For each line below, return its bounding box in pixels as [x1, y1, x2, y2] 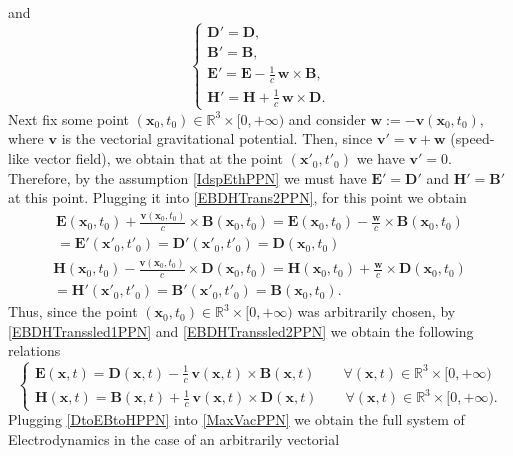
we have [356, 148, 405, 169]
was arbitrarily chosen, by [297, 301, 456, 322]
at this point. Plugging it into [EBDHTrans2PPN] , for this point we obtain [8, 187, 467, 208]
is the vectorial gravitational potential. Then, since [61, 128, 373, 149]
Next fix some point [8, 108, 130, 129]
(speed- [450, 128, 495, 149]
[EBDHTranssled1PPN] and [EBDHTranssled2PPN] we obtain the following [8, 320, 474, 341]
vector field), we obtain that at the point [33, 148, 283, 169]
